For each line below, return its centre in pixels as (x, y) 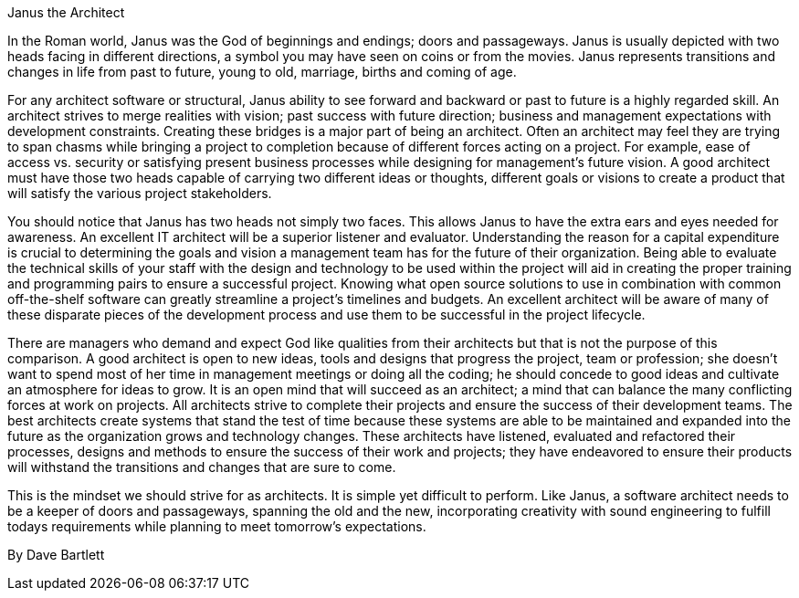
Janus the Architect (66, 12)
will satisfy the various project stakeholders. (140, 193)
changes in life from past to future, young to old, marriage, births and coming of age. (262, 72)
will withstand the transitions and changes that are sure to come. (202, 467)
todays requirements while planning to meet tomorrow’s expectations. (217, 526)
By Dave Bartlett (56, 555)
